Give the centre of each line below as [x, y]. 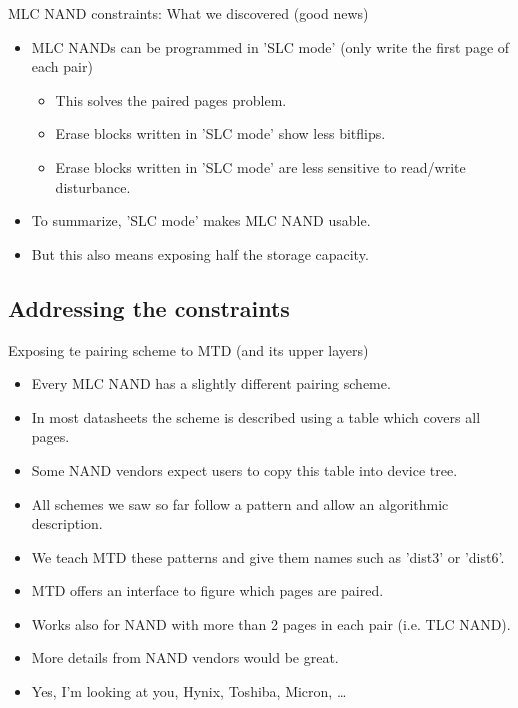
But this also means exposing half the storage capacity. [200, 253]
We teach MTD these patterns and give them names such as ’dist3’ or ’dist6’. [268, 556]
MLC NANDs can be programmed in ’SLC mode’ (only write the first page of [270, 46]
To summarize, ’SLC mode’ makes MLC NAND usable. [201, 220]
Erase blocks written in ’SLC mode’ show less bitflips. [220, 133]
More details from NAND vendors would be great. [185, 657]
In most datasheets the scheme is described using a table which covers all [256, 416]
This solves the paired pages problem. [171, 99]
